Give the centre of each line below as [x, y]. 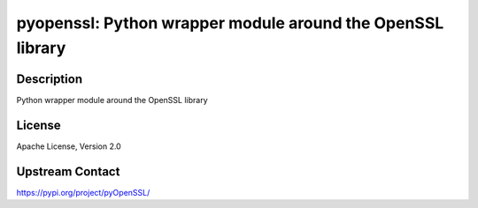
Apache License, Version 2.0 [69, 146]
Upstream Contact [68, 171]
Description [50, 79]
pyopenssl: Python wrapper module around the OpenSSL [230, 23]
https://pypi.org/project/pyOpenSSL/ [83, 192]
